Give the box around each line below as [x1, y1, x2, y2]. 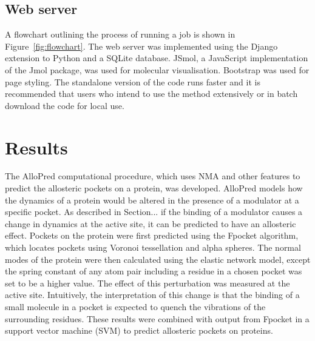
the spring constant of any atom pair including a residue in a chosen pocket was [5, 265, 302, 277]
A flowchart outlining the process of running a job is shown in [5, 28, 235, 41]
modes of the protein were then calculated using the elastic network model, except [5, 253, 311, 265]
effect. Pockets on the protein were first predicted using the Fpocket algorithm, [5, 229, 299, 242]
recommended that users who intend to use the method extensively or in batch [5, 87, 298, 100]
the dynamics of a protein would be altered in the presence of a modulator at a [5, 193, 299, 206]
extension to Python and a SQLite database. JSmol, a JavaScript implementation [5, 51, 308, 64]
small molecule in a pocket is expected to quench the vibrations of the [5, 300, 266, 313]
